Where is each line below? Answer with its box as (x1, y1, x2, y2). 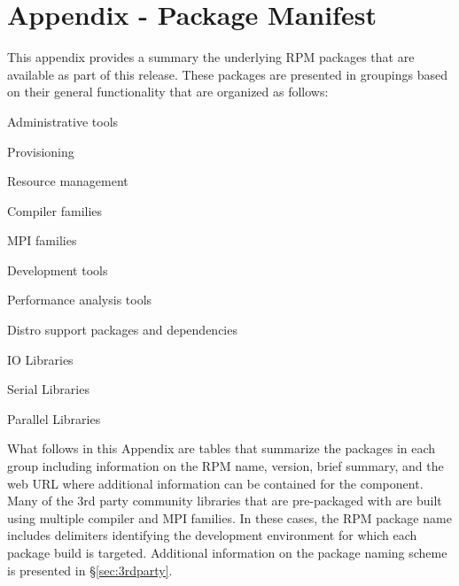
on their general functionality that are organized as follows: (7, 82, 329, 101)
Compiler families (7, 201, 103, 220)
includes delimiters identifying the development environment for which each (7, 526, 417, 544)
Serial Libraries (7, 380, 89, 398)
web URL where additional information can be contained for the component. (7, 474, 424, 492)
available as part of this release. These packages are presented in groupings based (7, 65, 447, 83)
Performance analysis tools (7, 290, 152, 309)
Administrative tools (7, 112, 119, 130)
